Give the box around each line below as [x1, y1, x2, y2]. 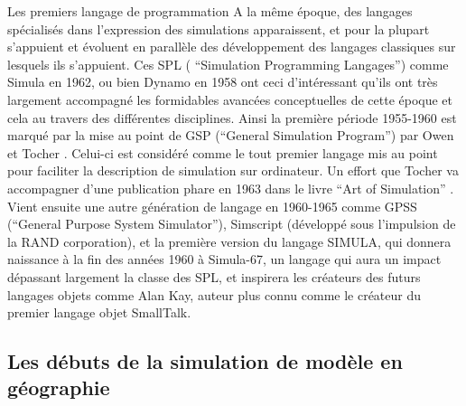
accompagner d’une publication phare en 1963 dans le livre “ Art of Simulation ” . [7, 178, 454, 197]
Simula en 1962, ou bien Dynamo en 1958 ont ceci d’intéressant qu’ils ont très [7, 72, 438, 91]
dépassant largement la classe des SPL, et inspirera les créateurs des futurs [7, 267, 421, 286]
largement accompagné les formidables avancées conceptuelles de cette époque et [7, 90, 453, 109]
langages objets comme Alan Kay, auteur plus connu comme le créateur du [7, 285, 422, 304]
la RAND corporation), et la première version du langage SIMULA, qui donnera [7, 231, 452, 250]
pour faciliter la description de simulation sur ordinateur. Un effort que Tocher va [7, 161, 459, 180]
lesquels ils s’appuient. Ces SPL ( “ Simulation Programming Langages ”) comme [7, 54, 449, 73]
